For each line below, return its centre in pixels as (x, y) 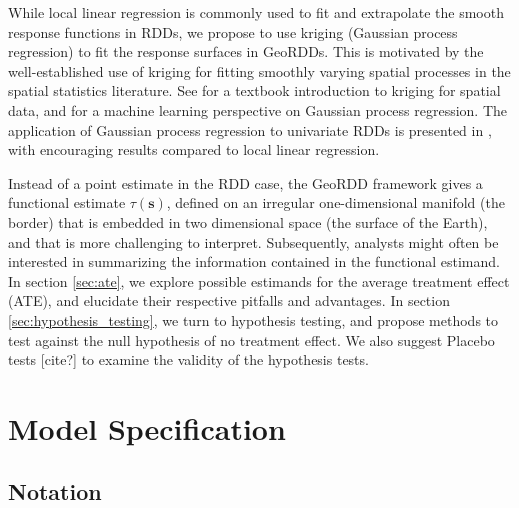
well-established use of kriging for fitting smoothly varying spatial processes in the (259, 70)
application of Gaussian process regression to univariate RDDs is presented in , (250, 129)
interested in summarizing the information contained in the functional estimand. (254, 261)
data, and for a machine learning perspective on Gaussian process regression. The (258, 109)
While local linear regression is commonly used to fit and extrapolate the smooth (256, 12)
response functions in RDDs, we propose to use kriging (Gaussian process (233, 31)
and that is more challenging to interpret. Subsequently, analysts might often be (253, 241)
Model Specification (147, 427)
